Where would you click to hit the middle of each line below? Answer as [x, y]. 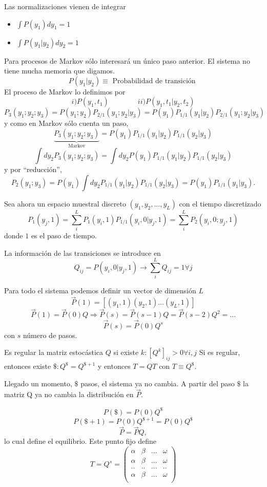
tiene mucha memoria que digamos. [59, 71]
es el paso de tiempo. [64, 236]
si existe [126, 352]
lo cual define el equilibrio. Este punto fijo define [80, 441]
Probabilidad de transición [154, 81]
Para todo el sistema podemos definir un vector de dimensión [100, 291]
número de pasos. [50, 335]
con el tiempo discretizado [220, 203]
